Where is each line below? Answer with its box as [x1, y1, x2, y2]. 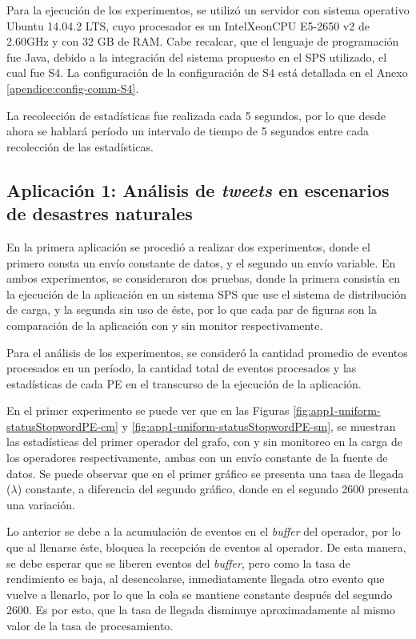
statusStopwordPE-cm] [6, 417, 118, 434]
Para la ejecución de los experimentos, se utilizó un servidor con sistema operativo [6, 2, 410, 18]
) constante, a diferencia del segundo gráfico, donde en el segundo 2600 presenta [17, 480, 409, 497]
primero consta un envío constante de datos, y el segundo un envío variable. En [6, 254, 396, 271]
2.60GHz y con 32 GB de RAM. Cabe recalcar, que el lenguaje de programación [6, 33, 399, 50]
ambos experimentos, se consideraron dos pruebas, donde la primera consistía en [6, 270, 400, 287]
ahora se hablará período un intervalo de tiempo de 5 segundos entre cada [6, 123, 370, 139]
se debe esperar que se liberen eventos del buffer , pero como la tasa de [6, 554, 350, 571]
